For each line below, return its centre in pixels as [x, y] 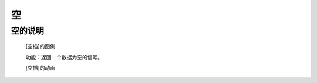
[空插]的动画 [41, 67]
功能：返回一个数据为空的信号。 [64, 57]
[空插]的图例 [41, 46]
